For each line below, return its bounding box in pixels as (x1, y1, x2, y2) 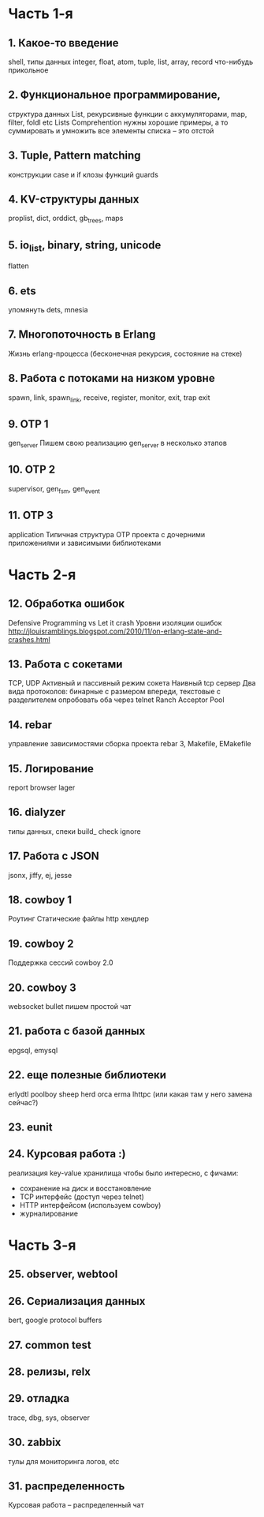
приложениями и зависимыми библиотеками (8, 538, 162, 547)
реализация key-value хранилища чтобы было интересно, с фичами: (8, 1168, 239, 1178)
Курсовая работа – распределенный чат (8, 1500, 144, 1510)
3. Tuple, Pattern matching (8, 149, 141, 163)
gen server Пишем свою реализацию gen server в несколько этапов (8, 439, 227, 450)
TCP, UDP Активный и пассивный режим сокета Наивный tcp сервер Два (8, 678, 256, 688)
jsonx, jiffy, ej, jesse (8, 870, 73, 880)
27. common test (8, 1338, 92, 1351)
